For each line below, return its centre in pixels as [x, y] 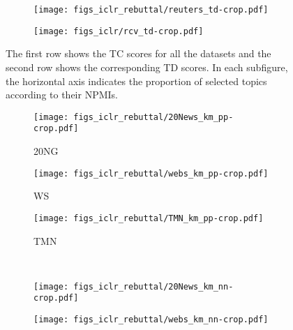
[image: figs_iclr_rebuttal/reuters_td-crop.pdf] [151, 10]
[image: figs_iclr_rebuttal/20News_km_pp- [134, 117]
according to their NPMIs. [62, 95]
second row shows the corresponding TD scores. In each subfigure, [147, 67]
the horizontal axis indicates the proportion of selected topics [136, 81]
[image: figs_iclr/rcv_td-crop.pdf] [119, 31]
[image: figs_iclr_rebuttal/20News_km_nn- [134, 286]
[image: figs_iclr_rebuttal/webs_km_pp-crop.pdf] [151, 173]
